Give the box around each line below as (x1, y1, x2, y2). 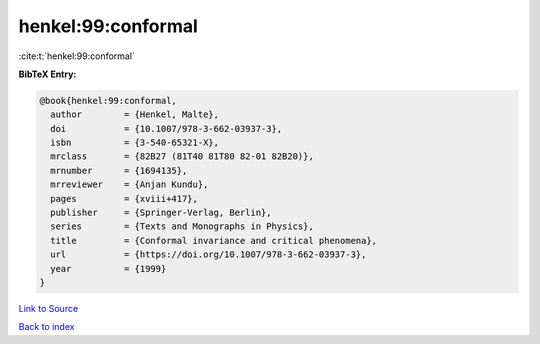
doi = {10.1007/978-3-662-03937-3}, (50, 123, 283, 134)
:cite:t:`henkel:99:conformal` (18, 50, 135, 62)
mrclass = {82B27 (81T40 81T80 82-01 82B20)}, (50, 151, 314, 162)
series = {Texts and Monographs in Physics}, (50, 221, 314, 232)
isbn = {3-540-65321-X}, (50, 137, 220, 149)
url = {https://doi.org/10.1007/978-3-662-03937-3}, (50, 249, 367, 260)
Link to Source (18, 302, 79, 314)
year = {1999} (50, 263, 167, 274)
